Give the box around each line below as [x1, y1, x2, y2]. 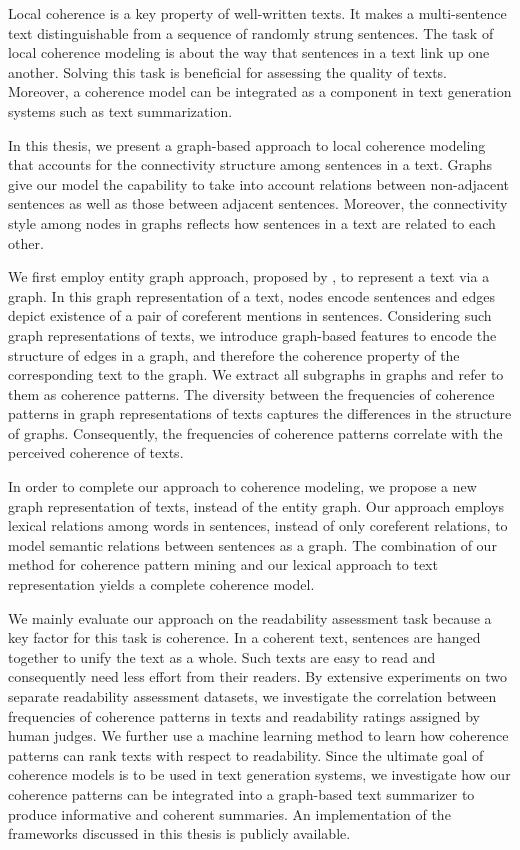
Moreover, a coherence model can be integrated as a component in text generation [8, 81, 512, 102]
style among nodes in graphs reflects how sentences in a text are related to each [8, 212, 496, 233]
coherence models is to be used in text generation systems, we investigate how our [8, 764, 511, 785]
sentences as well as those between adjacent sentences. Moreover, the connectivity [8, 193, 508, 214]
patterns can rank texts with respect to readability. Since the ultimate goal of [8, 744, 484, 765]
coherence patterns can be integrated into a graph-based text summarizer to [8, 783, 475, 804]
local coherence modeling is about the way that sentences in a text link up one [8, 42, 490, 63]
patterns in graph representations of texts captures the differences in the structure [8, 403, 512, 424]
